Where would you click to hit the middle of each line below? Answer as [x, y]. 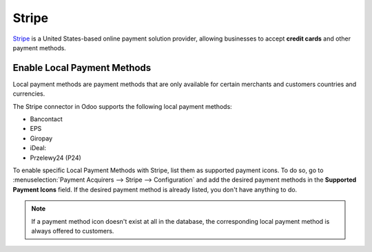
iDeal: [38, 148]
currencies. [29, 94]
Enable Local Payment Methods [82, 68]
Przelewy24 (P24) [56, 158]
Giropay [41, 138]
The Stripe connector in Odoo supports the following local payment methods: [122, 106]
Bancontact [46, 119]
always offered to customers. [73, 231]
